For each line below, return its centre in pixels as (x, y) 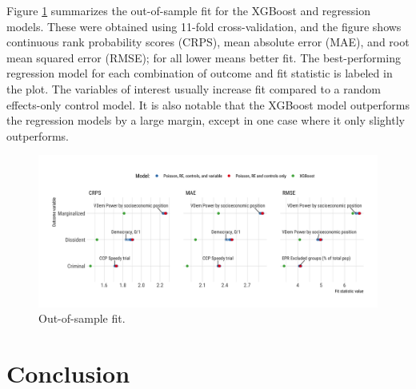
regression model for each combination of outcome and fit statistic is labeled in (200, 73)
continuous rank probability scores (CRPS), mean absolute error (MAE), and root (208, 42)
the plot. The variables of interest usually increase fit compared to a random (194, 88)
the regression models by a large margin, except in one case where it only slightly (206, 120)
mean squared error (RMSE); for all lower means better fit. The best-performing (204, 57)
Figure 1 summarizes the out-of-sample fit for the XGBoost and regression (188, 10)
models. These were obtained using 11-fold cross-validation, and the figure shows (204, 26)
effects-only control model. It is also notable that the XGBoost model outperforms (208, 104)
